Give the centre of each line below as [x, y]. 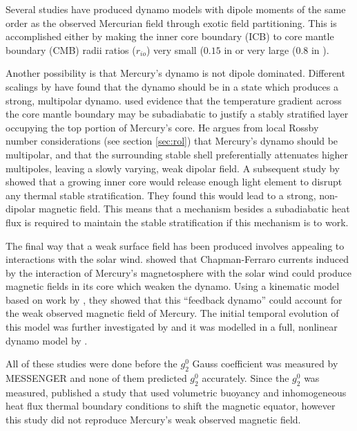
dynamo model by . [47, 340]
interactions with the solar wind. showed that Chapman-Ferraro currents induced [177, 259]
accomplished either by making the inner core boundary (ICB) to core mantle [170, 36]
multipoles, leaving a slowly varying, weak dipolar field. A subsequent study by [173, 168]
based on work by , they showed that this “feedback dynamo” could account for [174, 299]
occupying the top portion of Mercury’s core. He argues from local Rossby [162, 127]
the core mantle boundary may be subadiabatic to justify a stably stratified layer [177, 114]
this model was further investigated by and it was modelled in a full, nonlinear [172, 327]
